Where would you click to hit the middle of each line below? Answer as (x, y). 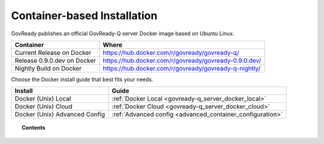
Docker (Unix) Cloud (43, 106)
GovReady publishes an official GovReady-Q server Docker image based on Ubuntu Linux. (123, 33)
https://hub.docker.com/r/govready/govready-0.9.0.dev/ (182, 60)
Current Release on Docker (53, 53)
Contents (34, 128)
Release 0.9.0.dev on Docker (55, 60)
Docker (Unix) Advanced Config (60, 115)
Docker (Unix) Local (43, 99)
